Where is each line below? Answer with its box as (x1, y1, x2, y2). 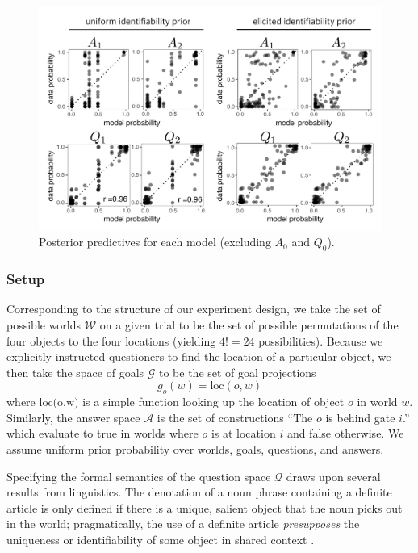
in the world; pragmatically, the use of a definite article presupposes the (6, 515, 360, 532)
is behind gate (325, 408, 395, 425)
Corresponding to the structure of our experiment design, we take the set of (6, 300, 381, 317)
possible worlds (6, 316, 82, 333)
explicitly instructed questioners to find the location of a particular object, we (6, 348, 391, 365)
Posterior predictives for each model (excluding (39, 233, 271, 250)
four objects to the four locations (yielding (6, 332, 216, 349)
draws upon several (286, 467, 381, 484)
